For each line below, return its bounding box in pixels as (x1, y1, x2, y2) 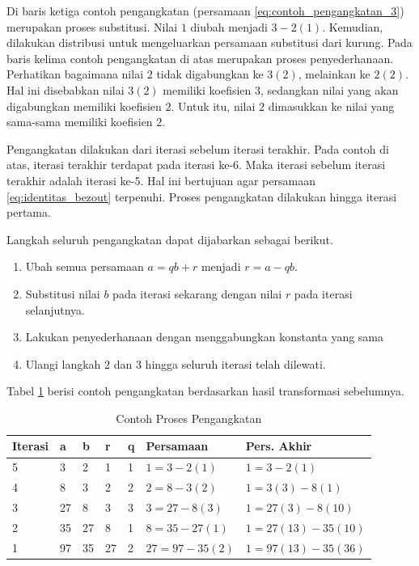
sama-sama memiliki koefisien (6, 113, 153, 130)
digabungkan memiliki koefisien (6, 97, 162, 114)
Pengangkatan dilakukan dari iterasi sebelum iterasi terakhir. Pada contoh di (6, 140, 389, 157)
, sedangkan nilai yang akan (260, 81, 399, 98)
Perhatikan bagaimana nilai (6, 65, 144, 82)
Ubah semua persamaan (25, 258, 144, 275)
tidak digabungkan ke (156, 65, 264, 82)
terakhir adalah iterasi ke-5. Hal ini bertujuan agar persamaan (6, 171, 315, 188)
